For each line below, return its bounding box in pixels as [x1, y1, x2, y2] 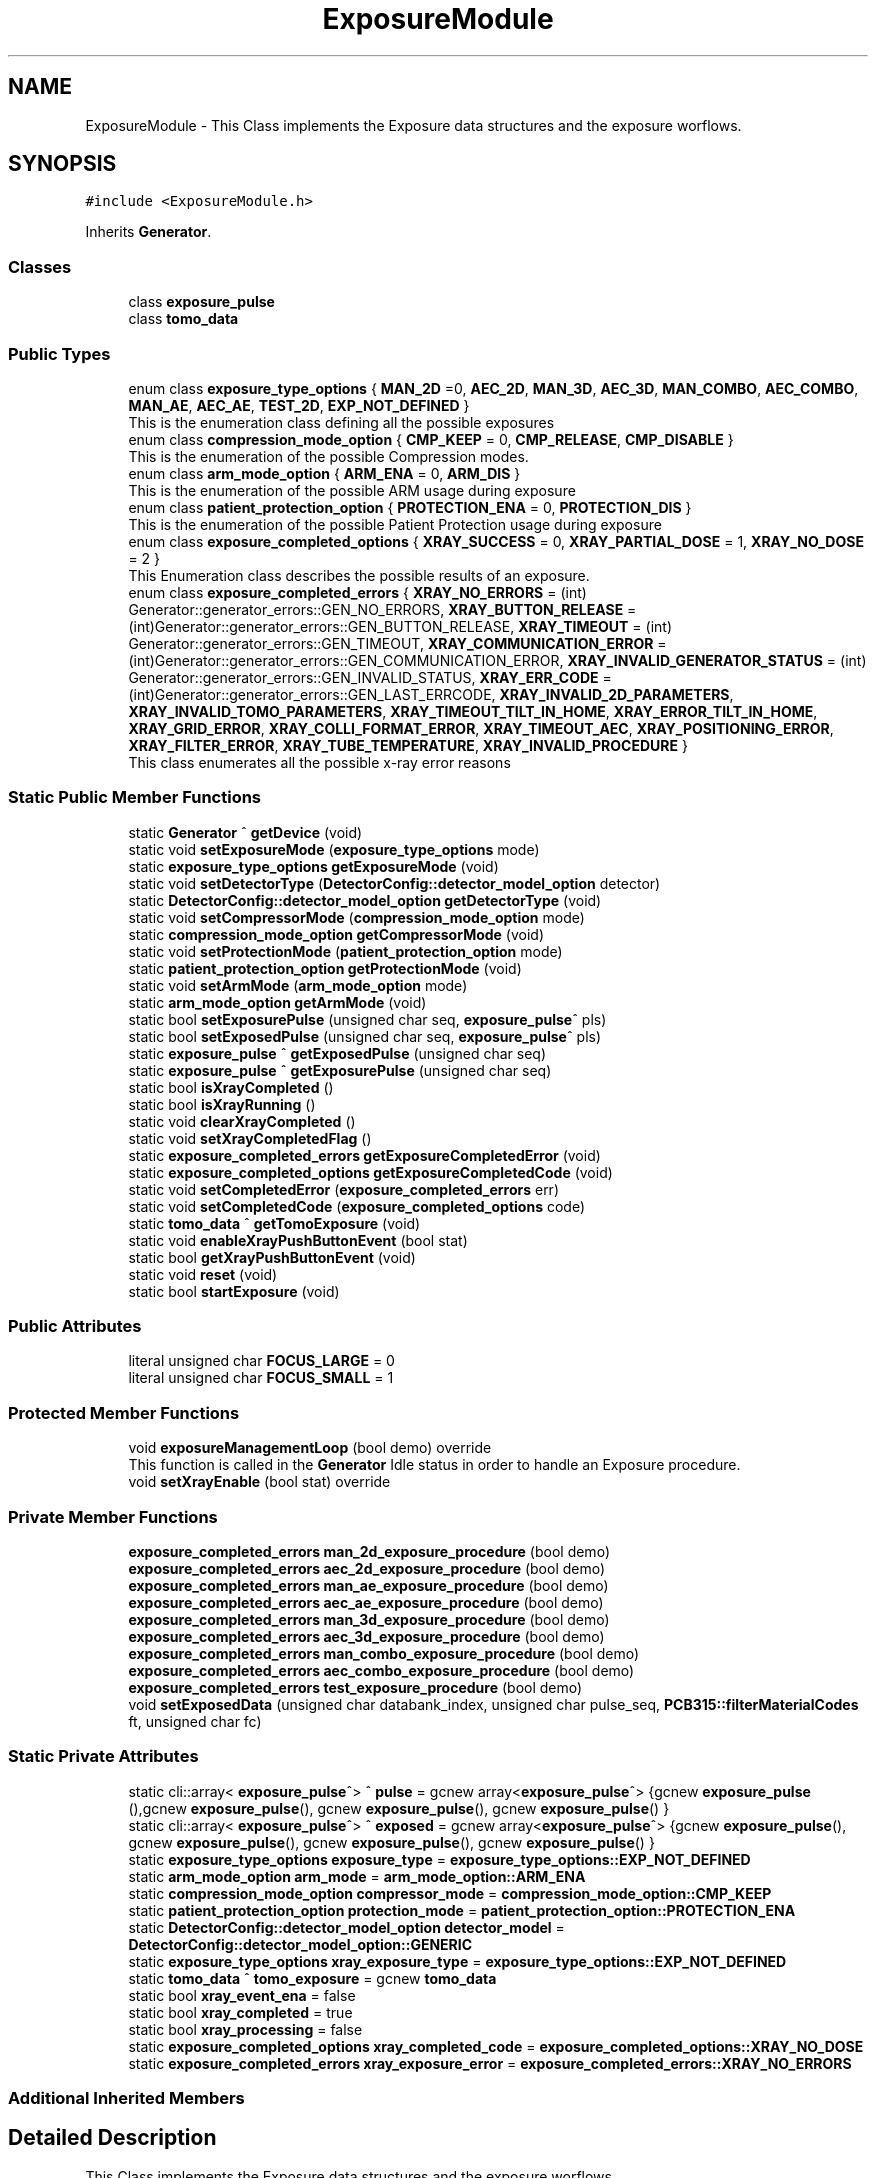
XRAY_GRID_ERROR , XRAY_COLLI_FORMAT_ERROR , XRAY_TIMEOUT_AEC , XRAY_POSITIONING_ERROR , [128, 719, 834, 737]
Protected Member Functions [8, 1402, 240, 1423]
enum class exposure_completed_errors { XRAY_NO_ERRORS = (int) [128, 583, 587, 601]
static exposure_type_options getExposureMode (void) [128, 857, 499, 875]
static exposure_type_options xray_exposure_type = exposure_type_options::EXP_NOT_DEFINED [128, 1952, 787, 1970]
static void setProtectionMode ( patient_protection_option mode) [128, 942, 563, 960]
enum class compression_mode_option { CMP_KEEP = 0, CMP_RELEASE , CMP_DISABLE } [128, 430, 734, 448]
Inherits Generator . [85, 223, 212, 241]
